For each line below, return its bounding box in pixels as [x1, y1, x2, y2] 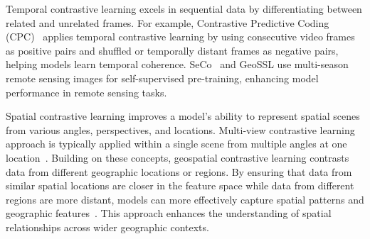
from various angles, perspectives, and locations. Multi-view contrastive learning [6, 122, 355, 137]
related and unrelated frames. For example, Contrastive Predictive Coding [6, 15, 329, 30]
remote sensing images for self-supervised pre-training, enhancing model [6, 70, 319, 85]
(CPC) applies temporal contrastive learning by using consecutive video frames [6, 29, 355, 44]
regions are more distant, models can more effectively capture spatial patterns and [6, 191, 364, 206]
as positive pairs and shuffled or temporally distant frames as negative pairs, [6, 43, 339, 57]
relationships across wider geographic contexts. [6, 219, 209, 234]
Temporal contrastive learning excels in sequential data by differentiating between [6, 1, 362, 16]
